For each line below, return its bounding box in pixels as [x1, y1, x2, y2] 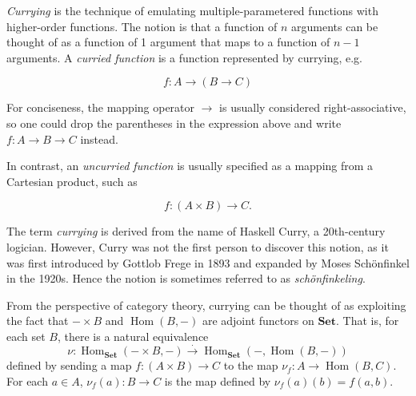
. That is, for [335, 312, 399, 329]
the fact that [6, 312, 69, 329]
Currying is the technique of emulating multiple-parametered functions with [6, 2, 378, 18]
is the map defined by [164, 372, 271, 389]
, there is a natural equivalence [57, 327, 209, 344]
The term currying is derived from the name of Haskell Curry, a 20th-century [6, 223, 386, 240]
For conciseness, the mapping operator [6, 99, 195, 116]
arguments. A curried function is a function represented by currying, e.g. [6, 49, 363, 65]
